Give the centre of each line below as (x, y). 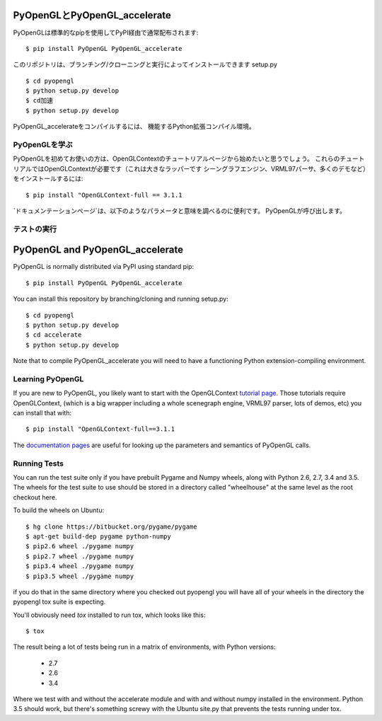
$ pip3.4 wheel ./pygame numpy (80, 566)
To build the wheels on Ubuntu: (59, 510)
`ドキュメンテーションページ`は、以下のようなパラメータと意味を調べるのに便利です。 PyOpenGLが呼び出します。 (180, 210)
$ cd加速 (39, 100)
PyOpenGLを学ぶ (43, 145)
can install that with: (42, 413)
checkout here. (35, 497)
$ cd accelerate (54, 335)
